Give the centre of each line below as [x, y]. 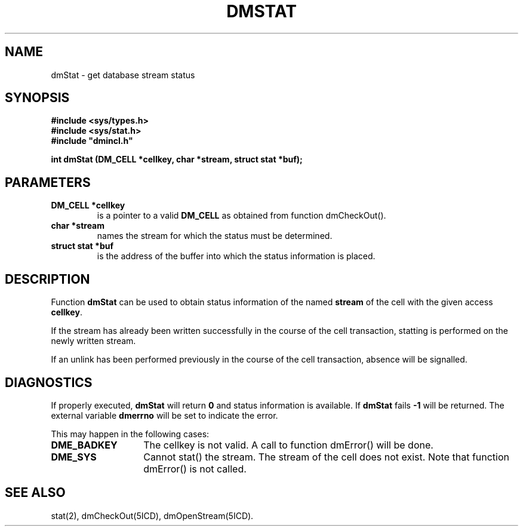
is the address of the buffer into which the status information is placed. [236, 256]
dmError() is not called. [195, 469]
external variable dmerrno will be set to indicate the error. [164, 415]
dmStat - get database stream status [123, 75]
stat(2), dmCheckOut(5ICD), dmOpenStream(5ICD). [152, 515]
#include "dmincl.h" [92, 141]
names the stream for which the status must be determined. [215, 236]
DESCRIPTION [47, 279]
